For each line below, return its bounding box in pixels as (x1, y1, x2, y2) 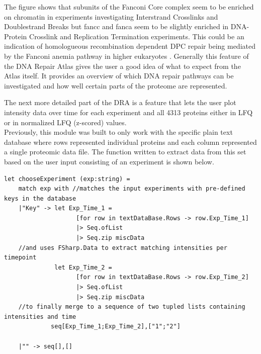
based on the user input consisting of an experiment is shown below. (4, 156, 214, 166)
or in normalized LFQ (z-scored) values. (4, 117, 127, 127)
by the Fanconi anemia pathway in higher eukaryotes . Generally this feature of (4, 50, 249, 61)
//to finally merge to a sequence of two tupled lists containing (18, 303, 245, 311)
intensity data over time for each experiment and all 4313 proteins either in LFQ (4, 107, 253, 117)
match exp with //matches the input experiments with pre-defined (18, 185, 245, 193)
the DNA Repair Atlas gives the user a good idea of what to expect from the (4, 60, 241, 71)
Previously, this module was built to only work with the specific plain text (4, 127, 233, 137)
